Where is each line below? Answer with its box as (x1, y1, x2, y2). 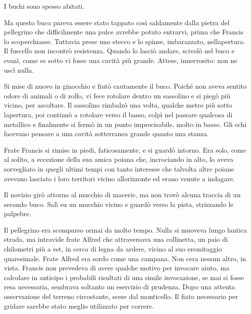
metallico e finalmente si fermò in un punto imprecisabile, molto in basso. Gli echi (4, 119, 247, 129)
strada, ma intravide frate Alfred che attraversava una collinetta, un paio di (4, 234, 228, 244)
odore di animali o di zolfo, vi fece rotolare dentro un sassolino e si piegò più (4, 90, 231, 100)
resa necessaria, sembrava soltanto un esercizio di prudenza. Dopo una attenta (4, 282, 235, 292)
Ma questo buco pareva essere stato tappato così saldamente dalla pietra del (4, 17, 230, 27)
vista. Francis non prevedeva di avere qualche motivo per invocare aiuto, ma (4, 263, 230, 273)
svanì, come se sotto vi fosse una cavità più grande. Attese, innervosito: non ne (4, 55, 237, 65)
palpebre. (4, 208, 31, 219)
